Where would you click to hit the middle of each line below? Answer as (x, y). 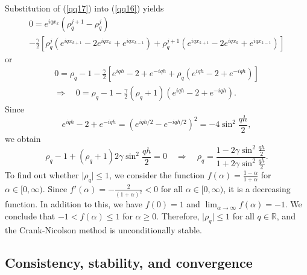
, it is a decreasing (257, 188)
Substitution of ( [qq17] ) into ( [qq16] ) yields (84, 8)
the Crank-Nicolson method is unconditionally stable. (103, 229)
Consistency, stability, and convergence (129, 262)
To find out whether (42, 174)
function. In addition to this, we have (74, 204)
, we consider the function (157, 174)
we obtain (23, 138)
